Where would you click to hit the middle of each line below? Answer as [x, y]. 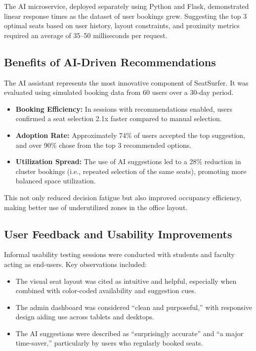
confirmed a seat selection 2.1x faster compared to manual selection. [119, 118]
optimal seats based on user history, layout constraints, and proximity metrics [122, 25]
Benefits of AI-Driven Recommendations [110, 62]
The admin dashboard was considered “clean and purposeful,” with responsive [134, 307]
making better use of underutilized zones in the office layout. [96, 207]
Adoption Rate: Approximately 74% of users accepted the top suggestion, [130, 135]
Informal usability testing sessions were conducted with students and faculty [119, 254]
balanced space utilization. [56, 181]
